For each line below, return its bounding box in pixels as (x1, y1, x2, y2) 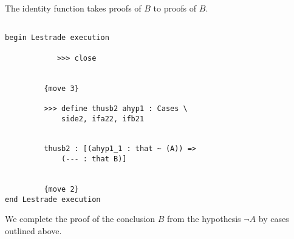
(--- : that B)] (61, 155, 127, 164)
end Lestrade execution (5, 195, 101, 204)
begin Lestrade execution (5, 33, 109, 42)
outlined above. (5, 224, 62, 237)
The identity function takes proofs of (5, 2, 142, 14)
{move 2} (44, 185, 79, 194)
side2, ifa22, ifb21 (61, 114, 145, 123)
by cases (258, 212, 289, 225)
